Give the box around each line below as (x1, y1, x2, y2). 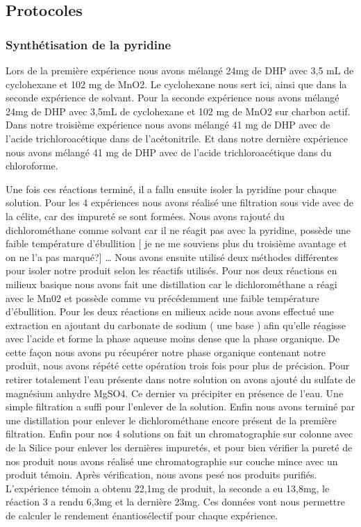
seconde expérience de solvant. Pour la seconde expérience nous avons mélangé (6, 90, 339, 105)
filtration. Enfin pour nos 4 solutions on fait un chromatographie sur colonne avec (6, 426, 353, 441)
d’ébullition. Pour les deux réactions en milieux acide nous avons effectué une (6, 304, 335, 319)
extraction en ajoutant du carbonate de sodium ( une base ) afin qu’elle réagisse (6, 317, 346, 332)
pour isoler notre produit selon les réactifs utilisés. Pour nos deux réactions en (6, 263, 337, 278)
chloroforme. (6, 158, 58, 173)
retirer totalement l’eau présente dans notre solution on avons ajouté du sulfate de (6, 372, 355, 387)
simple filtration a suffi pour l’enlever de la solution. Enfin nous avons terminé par (6, 399, 355, 414)
